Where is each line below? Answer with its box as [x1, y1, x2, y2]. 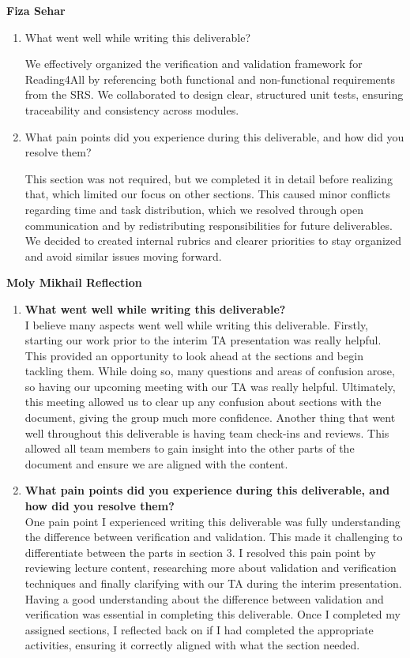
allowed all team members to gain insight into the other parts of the [24, 440, 355, 457]
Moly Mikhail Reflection [6, 274, 142, 291]
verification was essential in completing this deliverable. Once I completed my [24, 606, 401, 622]
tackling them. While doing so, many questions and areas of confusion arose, [24, 363, 395, 379]
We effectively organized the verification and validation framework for [24, 55, 363, 72]
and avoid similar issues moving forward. [24, 247, 222, 264]
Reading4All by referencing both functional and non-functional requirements [24, 70, 396, 87]
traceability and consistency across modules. [24, 101, 239, 118]
